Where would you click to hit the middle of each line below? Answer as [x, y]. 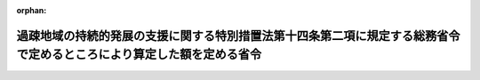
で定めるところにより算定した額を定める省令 [139, 55]
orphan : [32, 10]
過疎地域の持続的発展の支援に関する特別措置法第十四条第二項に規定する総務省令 [238, 36]
